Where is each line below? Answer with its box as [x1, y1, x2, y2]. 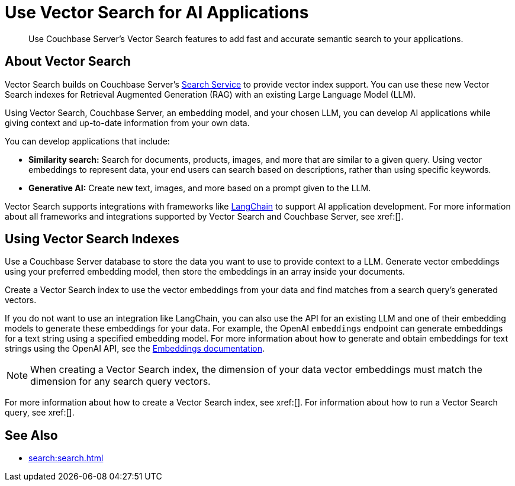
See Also [5, 427, 58, 443]
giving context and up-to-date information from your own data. [5, 117, 250, 128]
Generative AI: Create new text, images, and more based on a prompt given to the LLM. [28, 182, 371, 193]
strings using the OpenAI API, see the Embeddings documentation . [5, 343, 265, 354]
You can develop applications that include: [5, 136, 170, 146]
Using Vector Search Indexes [5, 231, 179, 247]
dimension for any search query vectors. [30, 375, 211, 388]
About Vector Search [5, 54, 131, 69]
